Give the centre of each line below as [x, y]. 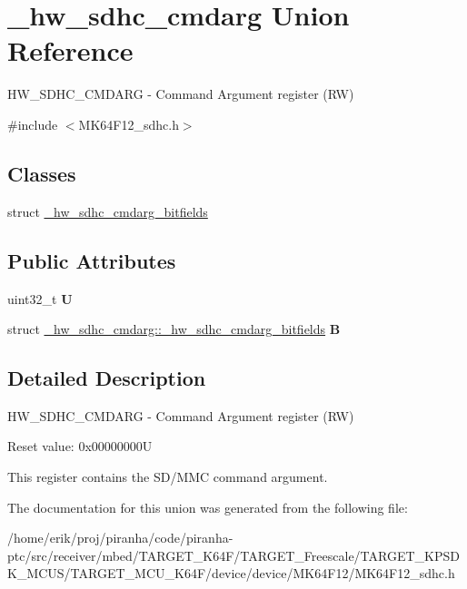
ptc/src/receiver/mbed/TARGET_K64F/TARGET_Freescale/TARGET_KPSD [233, 555]
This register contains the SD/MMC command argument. [168, 477]
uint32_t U [40, 298]
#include [33, 124]
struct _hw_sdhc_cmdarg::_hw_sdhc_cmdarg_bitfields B [174, 329]
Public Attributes [92, 260]
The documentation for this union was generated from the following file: [208, 507]
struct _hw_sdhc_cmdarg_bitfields [108, 211]
